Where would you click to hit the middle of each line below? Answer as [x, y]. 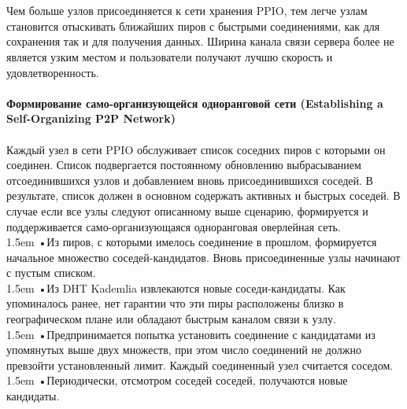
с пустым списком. [51, 273]
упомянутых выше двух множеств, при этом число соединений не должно [184, 350]
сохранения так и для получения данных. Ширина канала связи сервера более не [200, 41]
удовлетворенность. [53, 72]
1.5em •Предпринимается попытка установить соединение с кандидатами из [191, 334]
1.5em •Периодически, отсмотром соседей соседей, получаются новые [177, 380]
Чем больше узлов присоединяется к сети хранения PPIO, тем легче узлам [187, 11]
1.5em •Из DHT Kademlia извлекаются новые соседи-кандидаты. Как [176, 287]
